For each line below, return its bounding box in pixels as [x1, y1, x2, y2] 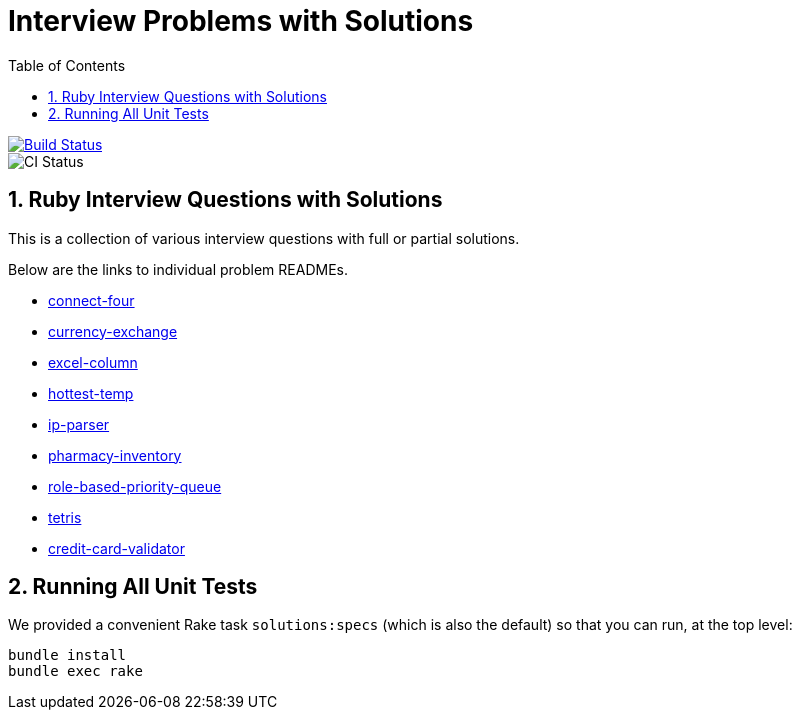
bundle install [8, 647, 127, 664]
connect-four [48, 291, 135, 309]
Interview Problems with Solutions [8, 4, 474, 38]
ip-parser [48, 415, 110, 433]
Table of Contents [8, 56, 126, 74]
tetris [48, 508, 82, 526]
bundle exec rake [8, 663, 143, 680]
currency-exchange [48, 322, 178, 340]
